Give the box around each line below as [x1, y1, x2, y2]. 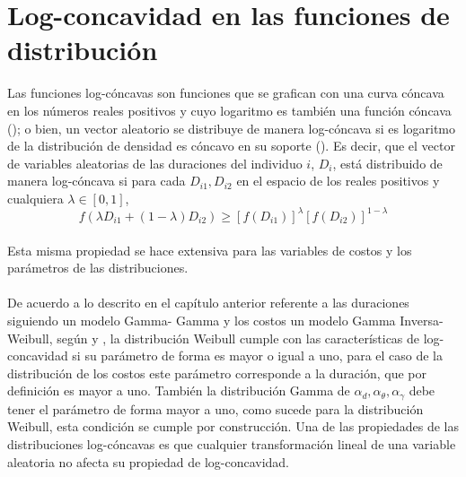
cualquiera [7, 188, 64, 207]
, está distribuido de [332, 153, 443, 172]
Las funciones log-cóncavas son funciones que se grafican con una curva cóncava [7, 83, 444, 102]
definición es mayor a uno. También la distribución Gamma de [7, 381, 350, 400]
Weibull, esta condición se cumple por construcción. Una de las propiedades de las [7, 417, 460, 436]
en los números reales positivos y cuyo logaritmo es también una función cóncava [7, 100, 452, 119]
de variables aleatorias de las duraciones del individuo [7, 153, 303, 172]
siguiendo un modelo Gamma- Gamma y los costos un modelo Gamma [7, 310, 396, 329]
